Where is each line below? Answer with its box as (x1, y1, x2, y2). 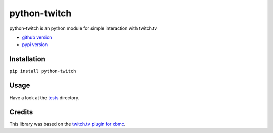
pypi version (22, 41, 48, 48)
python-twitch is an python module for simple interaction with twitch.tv (9, 25, 157, 31)
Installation (9, 55, 45, 63)
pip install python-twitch (9, 68, 76, 74)
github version (22, 34, 53, 40)
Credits (9, 108, 33, 116)
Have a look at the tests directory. (9, 95, 80, 101)
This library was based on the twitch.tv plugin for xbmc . (9, 121, 126, 127)
